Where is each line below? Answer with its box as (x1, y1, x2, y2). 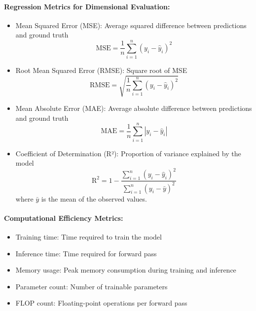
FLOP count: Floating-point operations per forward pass (15, 298, 187, 308)
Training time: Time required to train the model (15, 232, 162, 242)
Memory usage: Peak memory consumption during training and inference (15, 265, 236, 275)
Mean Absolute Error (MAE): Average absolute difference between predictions (15, 103, 252, 113)
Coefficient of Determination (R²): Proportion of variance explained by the (15, 148, 241, 158)
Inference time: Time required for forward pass (15, 248, 157, 258)
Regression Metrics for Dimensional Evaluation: (4, 1, 170, 11)
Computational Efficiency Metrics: (4, 212, 123, 223)
